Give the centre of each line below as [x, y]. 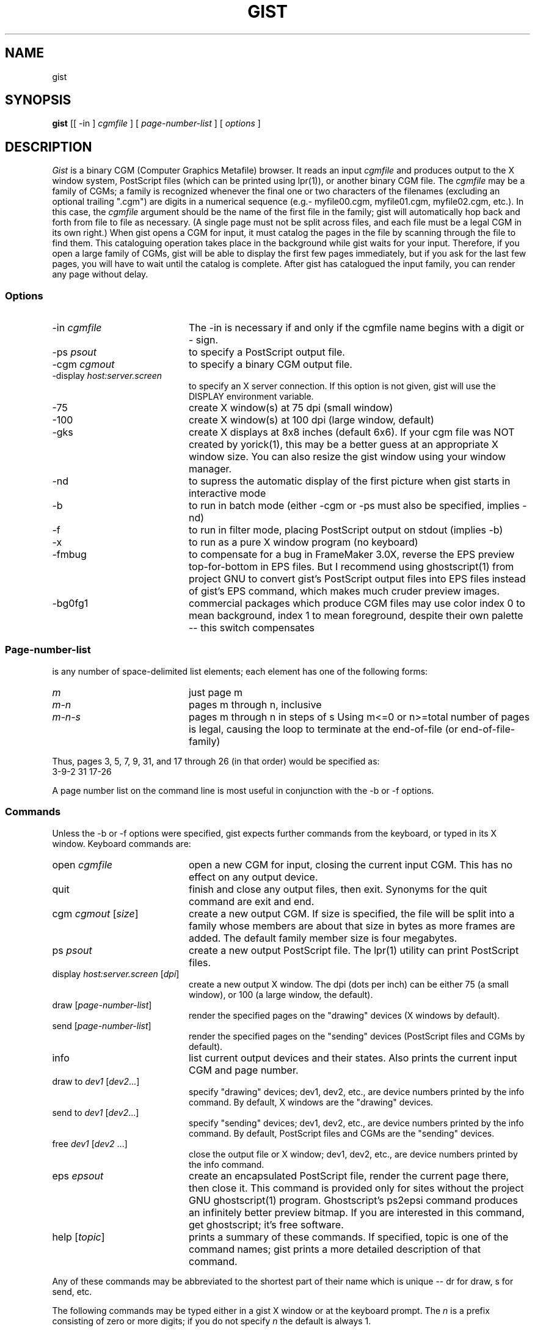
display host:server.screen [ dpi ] [116, 974]
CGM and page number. [243, 1070]
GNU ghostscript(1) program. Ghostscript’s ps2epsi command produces [353, 1200]
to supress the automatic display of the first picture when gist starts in [349, 481]
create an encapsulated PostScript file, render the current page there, [349, 1175]
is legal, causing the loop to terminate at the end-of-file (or [323, 729]
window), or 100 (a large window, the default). [281, 994]
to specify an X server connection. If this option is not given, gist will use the [342, 386]
